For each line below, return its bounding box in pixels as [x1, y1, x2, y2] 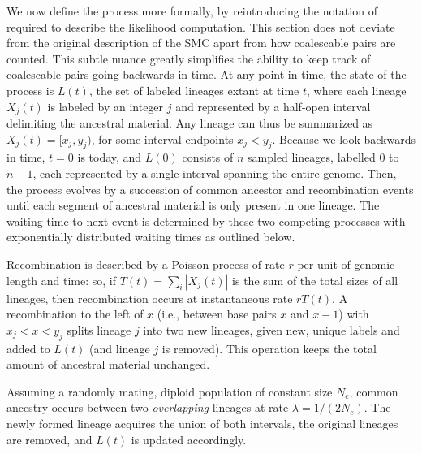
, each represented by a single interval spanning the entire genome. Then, [32, 165, 397, 181]
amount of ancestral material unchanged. [6, 356, 210, 373]
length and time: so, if [6, 271, 117, 288]
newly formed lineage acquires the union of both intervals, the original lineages [6, 414, 398, 431]
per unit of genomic [297, 255, 395, 272]
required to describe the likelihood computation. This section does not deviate [6, 18, 395, 35]
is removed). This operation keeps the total [161, 339, 377, 357]
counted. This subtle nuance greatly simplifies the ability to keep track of [6, 50, 371, 67]
